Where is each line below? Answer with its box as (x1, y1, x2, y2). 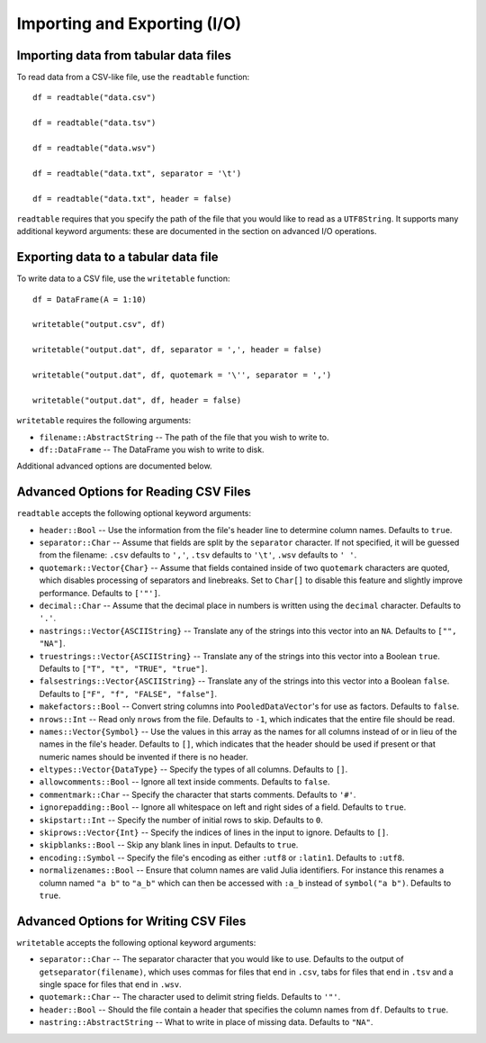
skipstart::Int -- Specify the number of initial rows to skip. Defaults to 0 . (39, 814, 324, 825)
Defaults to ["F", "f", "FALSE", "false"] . (39, 688, 218, 699)
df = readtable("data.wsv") (32, 143, 157, 153)
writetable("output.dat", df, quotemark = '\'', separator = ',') (32, 370, 332, 380)
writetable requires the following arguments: (16, 415, 192, 426)
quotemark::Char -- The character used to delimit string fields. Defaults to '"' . (39, 992, 341, 1002)
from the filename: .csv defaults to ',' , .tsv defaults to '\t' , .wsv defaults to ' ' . (39, 549, 357, 560)
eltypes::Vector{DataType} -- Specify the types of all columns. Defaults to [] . (39, 764, 348, 775)
